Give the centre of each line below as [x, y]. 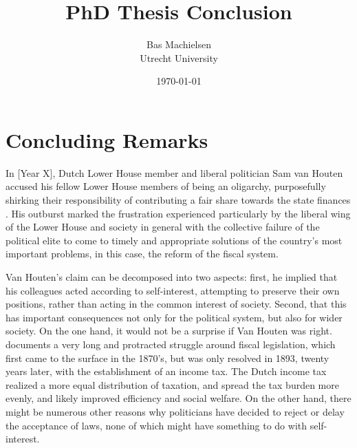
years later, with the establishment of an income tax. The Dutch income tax [166, 371]
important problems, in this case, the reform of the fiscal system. [142, 254]
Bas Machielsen [179, 44]
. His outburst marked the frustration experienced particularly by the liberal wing [178, 213]
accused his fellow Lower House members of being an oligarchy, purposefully [166, 186]
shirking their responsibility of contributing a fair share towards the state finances [178, 200]
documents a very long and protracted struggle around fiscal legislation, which [171, 344]
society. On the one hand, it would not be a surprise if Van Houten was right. [169, 331]
